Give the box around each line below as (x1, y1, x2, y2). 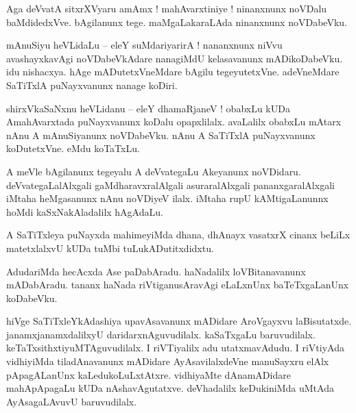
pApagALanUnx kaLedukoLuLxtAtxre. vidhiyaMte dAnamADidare (6, 367, 291, 381)
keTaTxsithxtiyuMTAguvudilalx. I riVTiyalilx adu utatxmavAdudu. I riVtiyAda (6, 340, 344, 355)
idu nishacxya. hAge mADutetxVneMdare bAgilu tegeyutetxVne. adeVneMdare (6, 64, 340, 79)
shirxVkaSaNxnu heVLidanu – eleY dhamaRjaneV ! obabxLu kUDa (6, 101, 290, 115)
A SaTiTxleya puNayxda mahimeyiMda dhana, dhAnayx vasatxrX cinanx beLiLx (6, 227, 351, 242)
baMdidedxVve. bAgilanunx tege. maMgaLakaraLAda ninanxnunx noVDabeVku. (6, 14, 347, 29)
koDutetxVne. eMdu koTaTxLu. (6, 141, 140, 155)
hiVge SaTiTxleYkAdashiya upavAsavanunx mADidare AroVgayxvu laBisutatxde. (6, 314, 352, 328)
